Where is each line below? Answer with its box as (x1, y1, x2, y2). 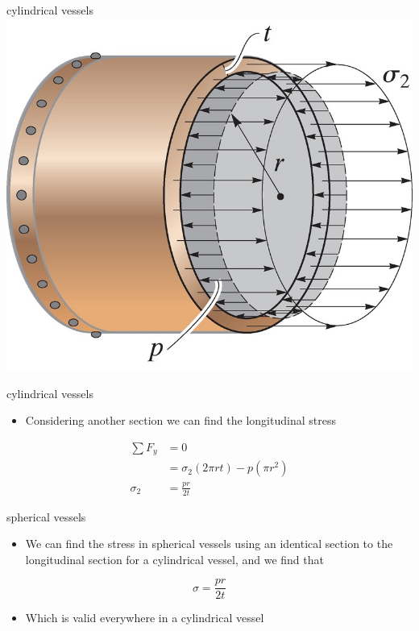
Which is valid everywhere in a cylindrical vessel (25, 609, 264, 626)
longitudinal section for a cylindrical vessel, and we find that (25, 550, 324, 567)
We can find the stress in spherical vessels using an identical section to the (25, 535, 393, 552)
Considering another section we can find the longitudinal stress (25, 412, 336, 429)
